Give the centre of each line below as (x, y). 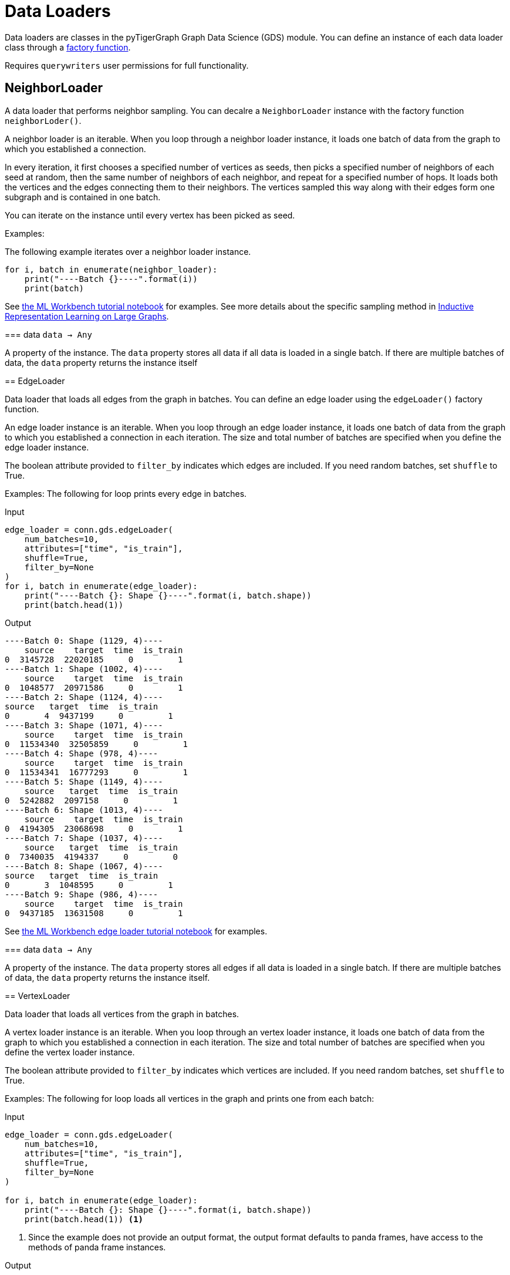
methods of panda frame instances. (97, 1247)
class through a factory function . (68, 47)
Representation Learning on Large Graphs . (87, 316)
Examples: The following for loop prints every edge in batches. (126, 493)
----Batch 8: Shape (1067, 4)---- (84, 866)
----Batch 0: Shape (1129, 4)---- (84, 640)
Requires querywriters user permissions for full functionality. (127, 65)
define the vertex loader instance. (70, 1052)
